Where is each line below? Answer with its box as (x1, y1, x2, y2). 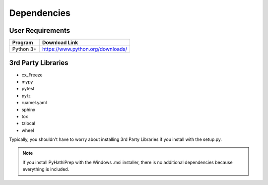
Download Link (42, 39, 78, 46)
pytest (21, 86, 35, 92)
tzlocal (21, 121, 36, 126)
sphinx (21, 107, 36, 113)
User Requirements (9, 26, 70, 35)
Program (12, 39, 33, 46)
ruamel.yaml (21, 100, 47, 106)
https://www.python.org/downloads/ (42, 46, 128, 53)
